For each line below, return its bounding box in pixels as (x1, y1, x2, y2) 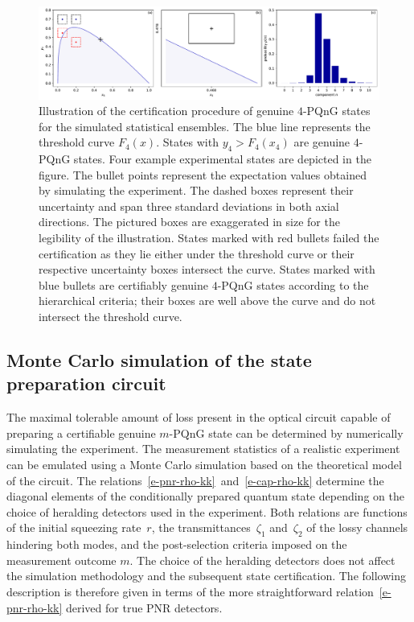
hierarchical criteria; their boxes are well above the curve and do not (39, 292, 376, 309)
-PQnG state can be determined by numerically (169, 424, 404, 441)
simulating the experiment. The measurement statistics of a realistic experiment (6, 440, 400, 457)
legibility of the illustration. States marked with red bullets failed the (39, 229, 379, 246)
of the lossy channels (306, 519, 408, 536)
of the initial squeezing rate (6, 519, 141, 536)
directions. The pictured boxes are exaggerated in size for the (39, 213, 340, 230)
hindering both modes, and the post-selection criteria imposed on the (6, 536, 347, 553)
